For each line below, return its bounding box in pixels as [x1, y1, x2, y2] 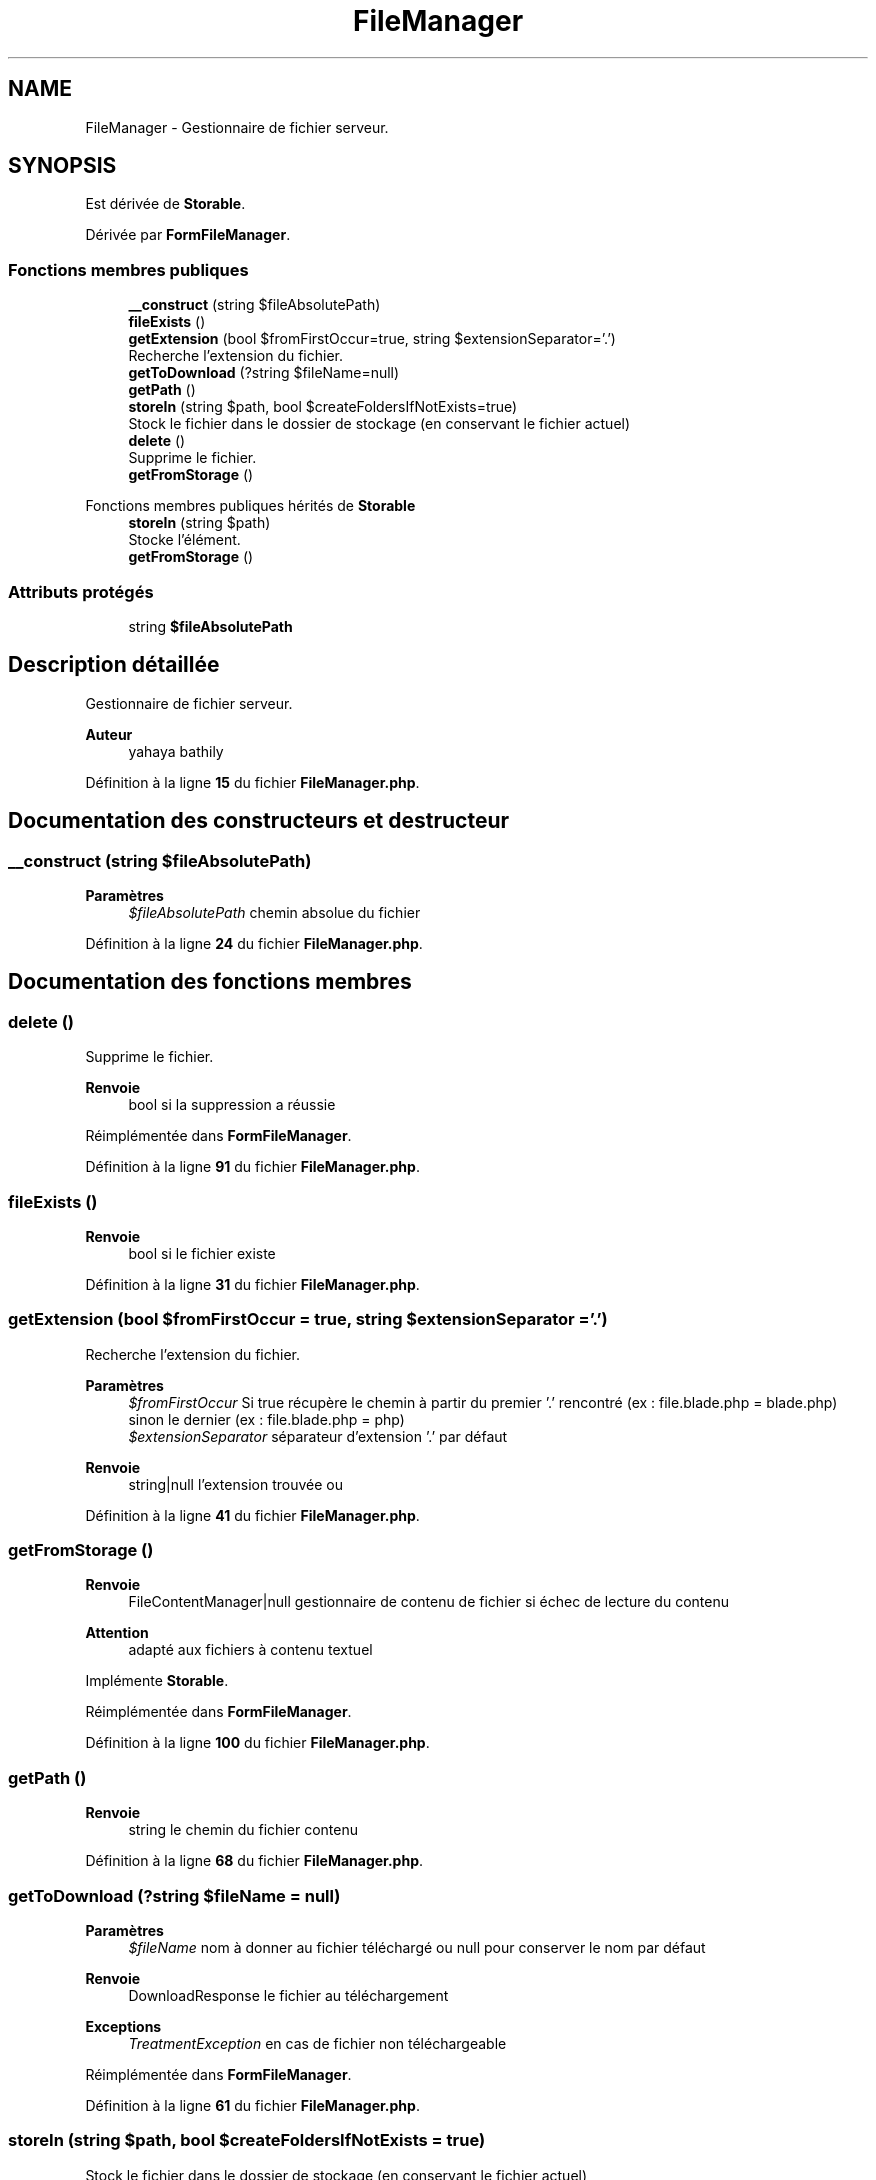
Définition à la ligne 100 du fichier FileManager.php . [85, 1734, 430, 1752]
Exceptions [85, 2017, 162, 2035]
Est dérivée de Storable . [85, 195, 246, 213]
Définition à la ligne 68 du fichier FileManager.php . [85, 1852, 424, 1870]
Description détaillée [8, 652, 220, 678]
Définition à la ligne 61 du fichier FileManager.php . [85, 2096, 420, 2114]
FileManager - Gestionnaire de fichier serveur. [85, 118, 389, 136]
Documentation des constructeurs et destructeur [8, 808, 510, 834]
